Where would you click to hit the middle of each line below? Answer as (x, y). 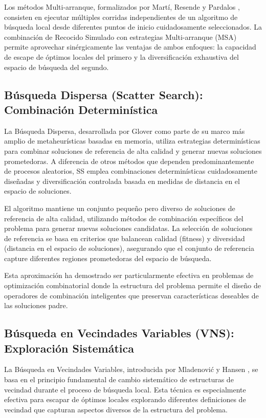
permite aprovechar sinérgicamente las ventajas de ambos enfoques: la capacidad (130, 47)
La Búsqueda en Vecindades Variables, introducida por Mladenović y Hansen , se (131, 369)
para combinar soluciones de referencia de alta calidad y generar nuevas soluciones (133, 150)
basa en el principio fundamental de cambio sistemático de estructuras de (119, 379)
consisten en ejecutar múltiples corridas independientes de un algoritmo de (121, 17)
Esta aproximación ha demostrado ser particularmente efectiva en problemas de (129, 275)
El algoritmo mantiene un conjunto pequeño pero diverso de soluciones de (120, 208)
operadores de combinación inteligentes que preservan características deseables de (131, 295)
